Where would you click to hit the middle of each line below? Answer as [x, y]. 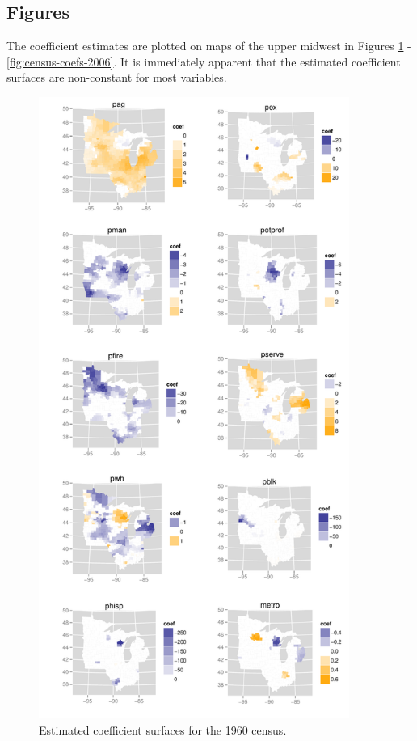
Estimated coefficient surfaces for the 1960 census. [163, 729]
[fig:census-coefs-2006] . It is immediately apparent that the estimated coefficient [204, 61]
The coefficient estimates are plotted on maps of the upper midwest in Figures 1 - [209, 46]
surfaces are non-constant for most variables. [117, 77]
